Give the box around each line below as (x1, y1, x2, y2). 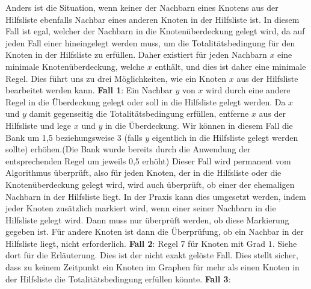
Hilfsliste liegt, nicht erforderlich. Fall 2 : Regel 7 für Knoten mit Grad (5, 237, 266, 249)
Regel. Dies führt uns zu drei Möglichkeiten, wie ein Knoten (5, 72, 226, 84)
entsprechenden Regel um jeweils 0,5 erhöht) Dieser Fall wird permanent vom (5, 154, 291, 167)
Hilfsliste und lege (5, 119, 72, 131)
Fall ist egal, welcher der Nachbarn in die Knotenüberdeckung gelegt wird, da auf (5, 25, 305, 37)
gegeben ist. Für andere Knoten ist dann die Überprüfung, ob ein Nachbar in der (5, 225, 304, 238)
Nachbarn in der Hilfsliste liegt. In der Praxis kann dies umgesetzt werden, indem (5, 190, 306, 202)
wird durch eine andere (206, 84, 291, 96)
